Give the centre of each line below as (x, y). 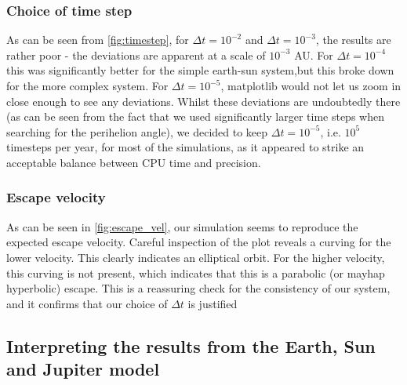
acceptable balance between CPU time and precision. (134, 162)
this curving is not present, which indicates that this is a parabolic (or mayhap (196, 272)
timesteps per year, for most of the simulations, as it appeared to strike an (185, 147)
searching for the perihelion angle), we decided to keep (137, 131)
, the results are (353, 40)
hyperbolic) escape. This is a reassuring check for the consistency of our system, (198, 288)
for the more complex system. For (87, 85)
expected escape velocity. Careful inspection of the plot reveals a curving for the (199, 242)
